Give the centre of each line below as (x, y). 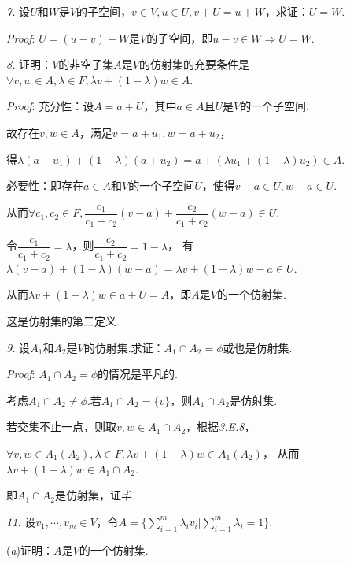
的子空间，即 (180, 37)
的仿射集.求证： (124, 347)
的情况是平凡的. (138, 374)
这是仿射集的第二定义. (63, 320)
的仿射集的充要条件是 (194, 64)
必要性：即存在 (45, 186)
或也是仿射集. (258, 347)
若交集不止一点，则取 (61, 427)
